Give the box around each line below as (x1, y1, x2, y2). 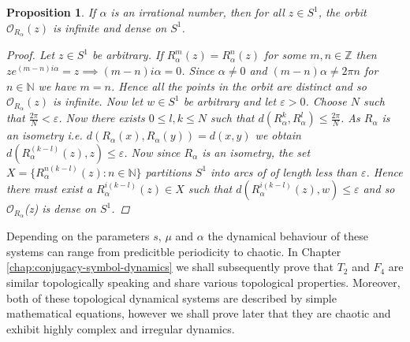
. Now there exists (58, 110, 145, 126)
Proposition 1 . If (6, 4, 96, 20)
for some (264, 46, 307, 63)
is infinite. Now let (53, 93, 143, 110)
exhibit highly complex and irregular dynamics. (6, 320, 235, 336)
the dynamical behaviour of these (207, 228, 368, 244)
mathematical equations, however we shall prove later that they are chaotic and (6, 305, 391, 322)
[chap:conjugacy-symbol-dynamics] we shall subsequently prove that (6, 258, 334, 275)
